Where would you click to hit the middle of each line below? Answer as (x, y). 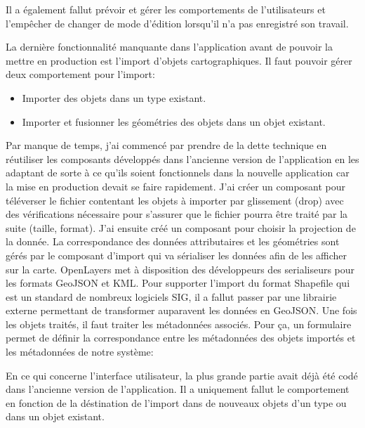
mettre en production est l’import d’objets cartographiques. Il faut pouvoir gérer (179, 60)
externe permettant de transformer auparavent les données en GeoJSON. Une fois (181, 310)
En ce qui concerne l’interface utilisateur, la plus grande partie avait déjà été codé (182, 375)
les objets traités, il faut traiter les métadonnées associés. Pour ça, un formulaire (179, 324)
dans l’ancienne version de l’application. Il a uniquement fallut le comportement (178, 389)
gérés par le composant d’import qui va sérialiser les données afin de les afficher (177, 255)
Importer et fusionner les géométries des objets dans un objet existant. (174, 121)
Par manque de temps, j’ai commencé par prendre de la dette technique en (166, 145)
